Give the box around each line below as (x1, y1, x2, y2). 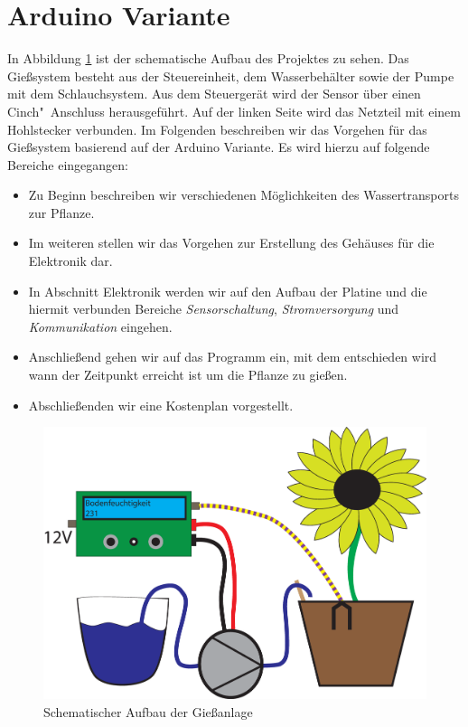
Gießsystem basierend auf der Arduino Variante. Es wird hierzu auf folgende (7, 137, 430, 156)
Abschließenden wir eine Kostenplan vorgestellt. (28, 395, 294, 414)
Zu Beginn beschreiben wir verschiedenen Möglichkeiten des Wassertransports (28, 185, 459, 204)
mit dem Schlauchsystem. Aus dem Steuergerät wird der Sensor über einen (7, 84, 421, 103)
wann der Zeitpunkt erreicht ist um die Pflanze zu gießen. (28, 365, 348, 384)
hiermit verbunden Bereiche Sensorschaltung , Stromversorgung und (28, 299, 399, 318)
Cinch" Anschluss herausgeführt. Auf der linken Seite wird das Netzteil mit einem (7, 101, 461, 120)
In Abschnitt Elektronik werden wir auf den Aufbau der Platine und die (28, 281, 427, 300)
